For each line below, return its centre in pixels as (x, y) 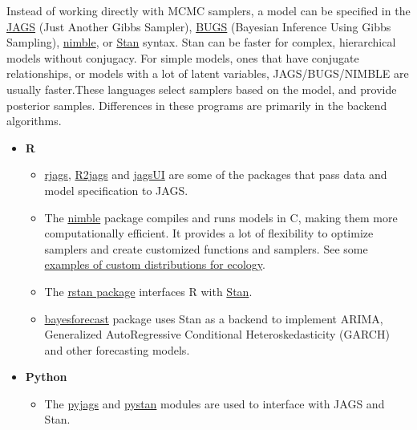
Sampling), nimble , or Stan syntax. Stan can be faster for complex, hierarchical (201, 42)
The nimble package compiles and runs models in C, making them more (221, 217)
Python (46, 377)
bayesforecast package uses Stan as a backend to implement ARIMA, (214, 318)
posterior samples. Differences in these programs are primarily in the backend (197, 105)
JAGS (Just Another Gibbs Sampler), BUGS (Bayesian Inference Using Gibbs (199, 26)
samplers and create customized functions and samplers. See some (206, 248)
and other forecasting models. (117, 349)
